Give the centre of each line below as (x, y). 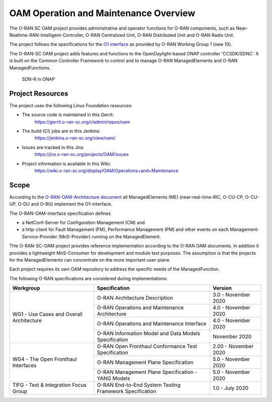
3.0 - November (231, 295)
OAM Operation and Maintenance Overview (103, 13)
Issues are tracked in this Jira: (53, 147)
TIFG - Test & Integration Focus (49, 385)
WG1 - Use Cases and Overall (47, 314)
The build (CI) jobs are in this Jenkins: (61, 131)
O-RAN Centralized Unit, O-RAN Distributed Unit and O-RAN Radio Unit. (160, 35)
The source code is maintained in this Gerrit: (68, 115)
